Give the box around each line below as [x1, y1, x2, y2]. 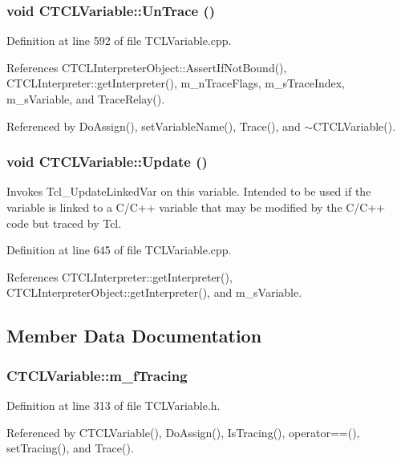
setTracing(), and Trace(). [6, 440, 134, 456]
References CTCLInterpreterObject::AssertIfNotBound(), [6, 59, 287, 75]
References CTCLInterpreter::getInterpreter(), [6, 268, 233, 285]
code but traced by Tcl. [6, 214, 122, 231]
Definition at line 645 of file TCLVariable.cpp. [6, 241, 232, 258]
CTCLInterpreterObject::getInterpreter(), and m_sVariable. [6, 284, 302, 301]
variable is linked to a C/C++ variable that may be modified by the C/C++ [6, 199, 386, 215]
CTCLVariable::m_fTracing [6, 365, 188, 385]
